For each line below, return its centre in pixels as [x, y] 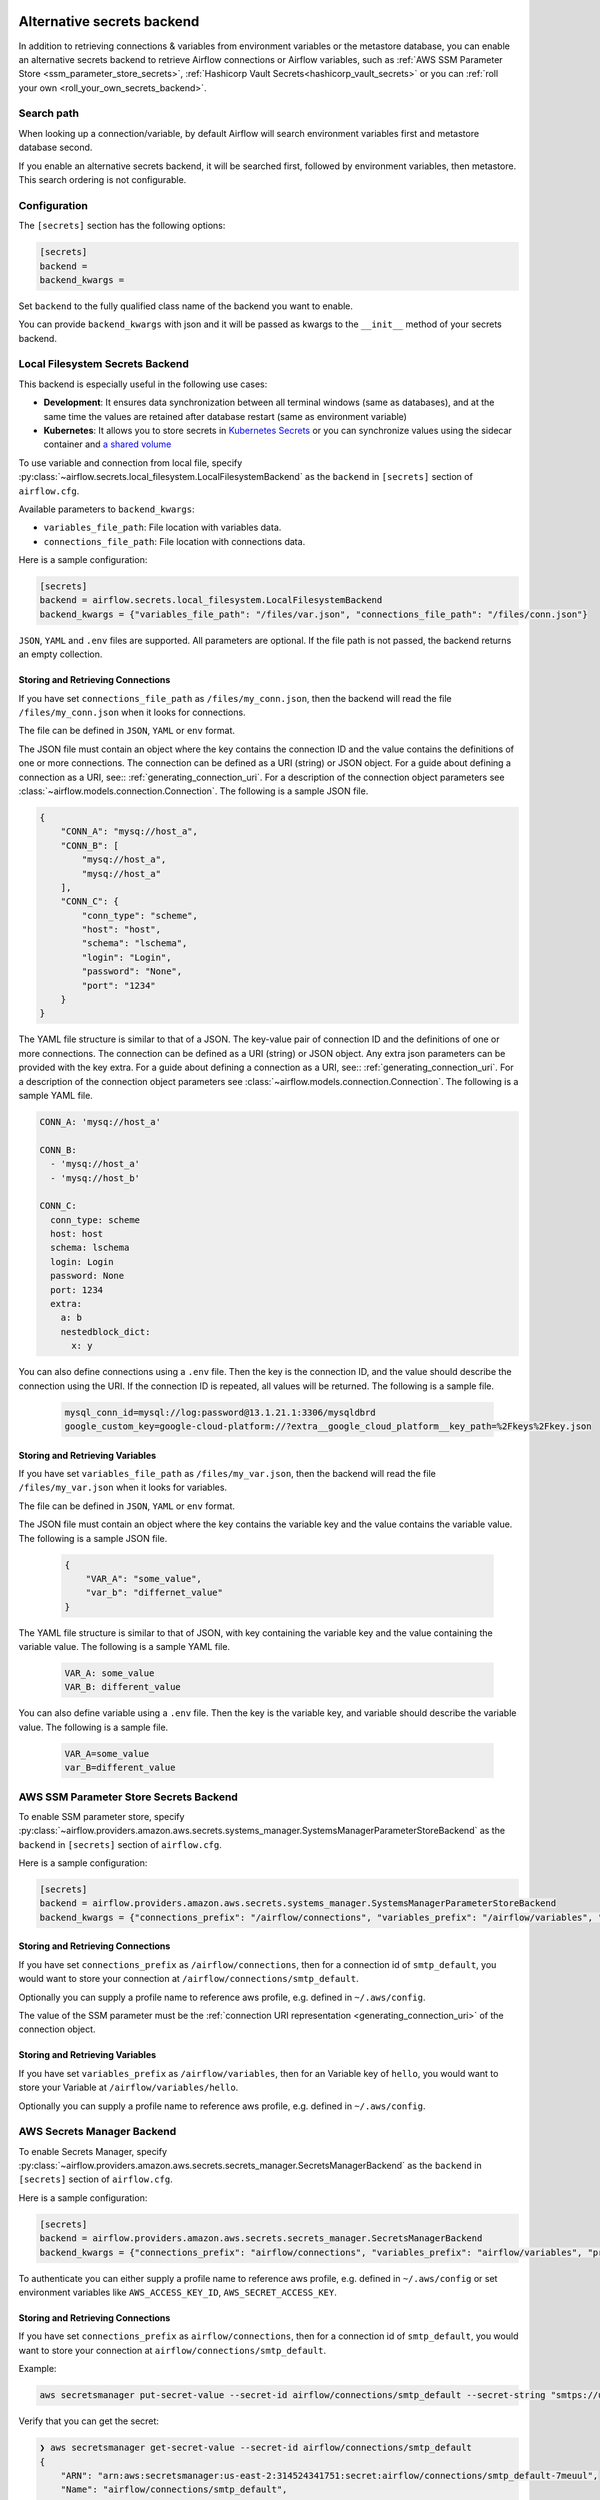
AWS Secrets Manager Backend [97, 2132]
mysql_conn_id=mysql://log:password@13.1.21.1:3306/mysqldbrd [220, 1412]
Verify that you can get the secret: [89, 2421]
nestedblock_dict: [105, 1331]
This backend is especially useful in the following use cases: [143, 384]
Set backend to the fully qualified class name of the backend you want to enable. [186, 306]
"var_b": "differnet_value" [154, 1593]
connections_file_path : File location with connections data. [174, 541]
